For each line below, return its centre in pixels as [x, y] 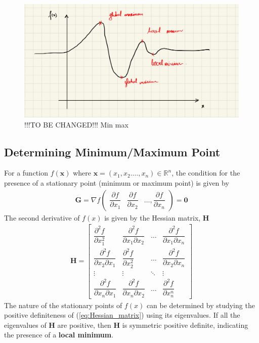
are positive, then [84, 325]
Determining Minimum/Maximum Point [112, 152]
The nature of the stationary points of [63, 305]
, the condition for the [206, 173]
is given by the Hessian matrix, [153, 217]
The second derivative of [42, 217]
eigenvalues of [25, 325]
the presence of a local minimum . [59, 335]
